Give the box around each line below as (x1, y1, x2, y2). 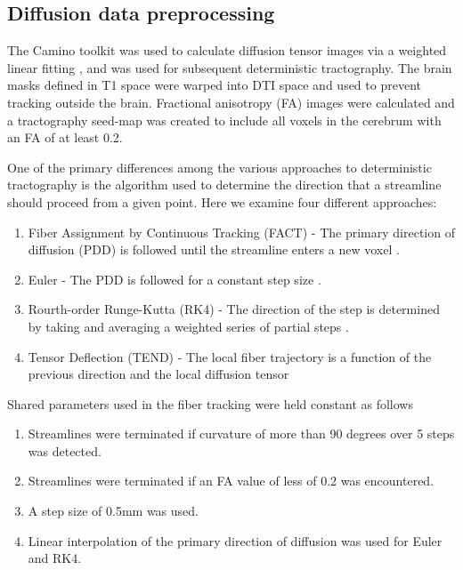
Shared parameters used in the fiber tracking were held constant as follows (7, 394, 413, 413)
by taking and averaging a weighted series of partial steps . (28, 317, 349, 335)
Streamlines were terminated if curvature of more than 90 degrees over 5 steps (28, 424, 455, 443)
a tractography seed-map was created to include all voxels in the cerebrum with (7, 110, 442, 129)
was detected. (28, 441, 102, 460)
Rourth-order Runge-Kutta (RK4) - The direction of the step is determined (28, 300, 440, 318)
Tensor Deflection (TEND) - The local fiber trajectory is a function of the (28, 347, 432, 365)
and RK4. (28, 549, 82, 567)
